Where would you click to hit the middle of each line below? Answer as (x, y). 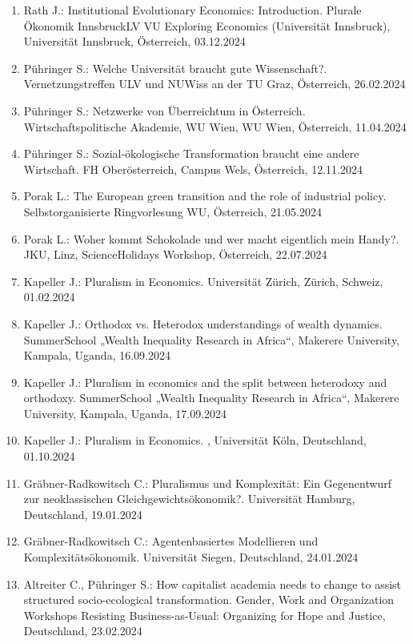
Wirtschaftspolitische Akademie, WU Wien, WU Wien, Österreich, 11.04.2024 (215, 126)
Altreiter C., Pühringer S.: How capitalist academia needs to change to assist (213, 584)
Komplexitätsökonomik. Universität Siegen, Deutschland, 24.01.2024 (191, 557)
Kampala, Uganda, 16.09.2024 (97, 355)
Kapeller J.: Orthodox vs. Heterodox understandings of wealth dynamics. (203, 323)
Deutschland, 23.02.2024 (83, 631)
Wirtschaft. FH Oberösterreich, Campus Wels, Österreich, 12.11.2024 (193, 169)
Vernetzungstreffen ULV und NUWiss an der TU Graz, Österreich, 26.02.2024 (215, 84)
